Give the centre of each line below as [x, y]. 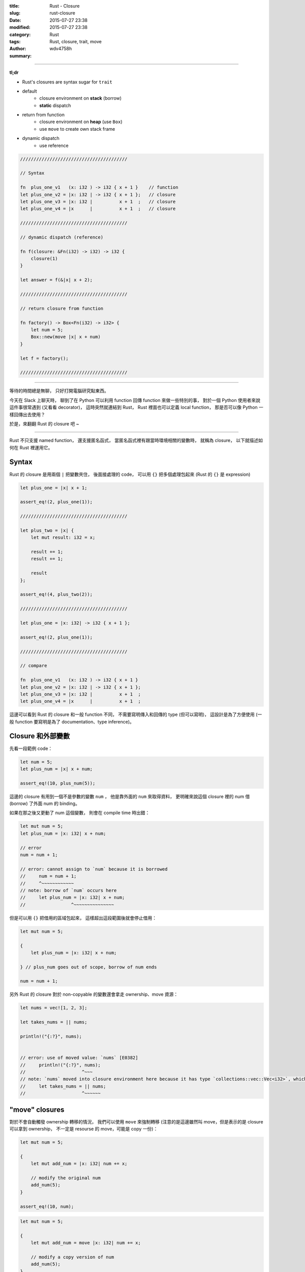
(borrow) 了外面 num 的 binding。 [44, 803]
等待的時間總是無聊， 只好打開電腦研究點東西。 [59, 391]
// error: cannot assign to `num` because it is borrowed [94, 869]
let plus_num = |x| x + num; [56, 769]
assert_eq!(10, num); [47, 1206]
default [30, 91]
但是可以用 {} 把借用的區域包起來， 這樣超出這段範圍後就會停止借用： [83, 918]
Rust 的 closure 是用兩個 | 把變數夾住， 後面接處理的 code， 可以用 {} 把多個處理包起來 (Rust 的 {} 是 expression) [130, 474]
